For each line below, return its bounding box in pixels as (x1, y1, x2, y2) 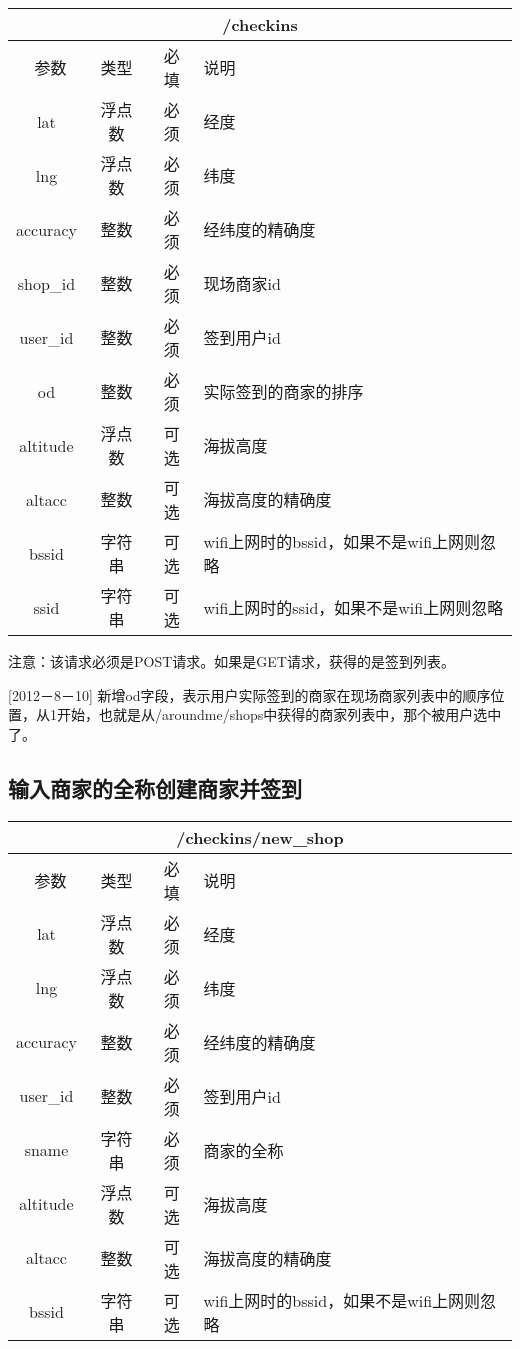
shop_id (17, 271, 76, 295)
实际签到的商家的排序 (203, 380, 364, 403)
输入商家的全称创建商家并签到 (8, 772, 302, 803)
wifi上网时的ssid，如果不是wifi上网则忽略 (203, 596, 504, 619)
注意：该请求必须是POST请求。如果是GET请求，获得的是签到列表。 (8, 651, 455, 671)
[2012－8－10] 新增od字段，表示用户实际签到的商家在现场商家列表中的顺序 (8, 684, 491, 705)
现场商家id (203, 272, 281, 295)
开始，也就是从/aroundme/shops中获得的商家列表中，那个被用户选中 (56, 704, 502, 725)
